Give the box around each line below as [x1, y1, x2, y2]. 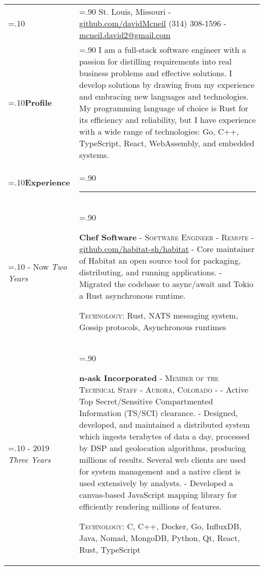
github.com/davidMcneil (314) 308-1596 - [79, 17, 226, 29]
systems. [79, 149, 109, 161]
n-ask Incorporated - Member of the [79, 372, 219, 384]
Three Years [8, 454, 51, 465]
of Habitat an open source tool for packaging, [79, 255, 241, 266]
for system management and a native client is [79, 465, 241, 477]
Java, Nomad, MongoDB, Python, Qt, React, [79, 532, 240, 544]
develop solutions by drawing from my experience [79, 79, 255, 90]
